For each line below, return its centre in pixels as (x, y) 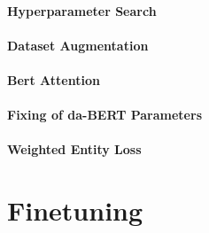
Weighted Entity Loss (74, 149)
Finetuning (75, 210)
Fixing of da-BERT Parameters (104, 115)
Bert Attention (54, 79)
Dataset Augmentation (78, 45)
